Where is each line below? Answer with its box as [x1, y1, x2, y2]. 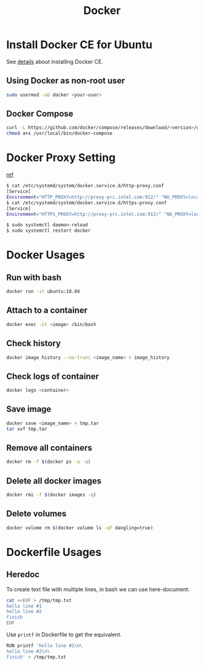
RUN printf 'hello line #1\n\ [6, 643, 83, 649]
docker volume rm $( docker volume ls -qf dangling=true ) [6, 524, 154, 531]
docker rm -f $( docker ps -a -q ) [6, 459, 91, 465]
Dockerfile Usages [6, 545, 102, 559]
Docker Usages [6, 248, 85, 262]
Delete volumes [6, 508, 67, 519]
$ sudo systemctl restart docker [6, 227, 91, 234]
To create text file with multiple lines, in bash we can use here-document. [6, 585, 190, 593]
